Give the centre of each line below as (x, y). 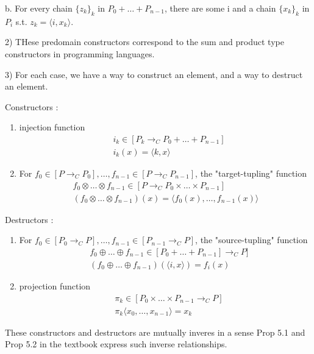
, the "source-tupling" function (252, 240)
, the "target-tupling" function (251, 173)
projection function (55, 285)
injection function (52, 127)
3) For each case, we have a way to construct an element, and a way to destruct (154, 74)
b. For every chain (39, 8)
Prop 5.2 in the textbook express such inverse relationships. (116, 344)
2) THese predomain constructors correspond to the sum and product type (145, 42)
